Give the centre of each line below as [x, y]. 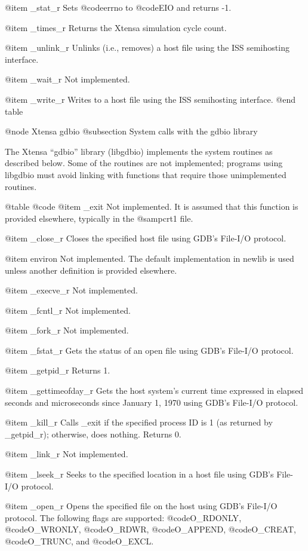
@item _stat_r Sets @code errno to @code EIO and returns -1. [118, 7]
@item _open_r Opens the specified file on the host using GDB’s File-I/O [141, 506]
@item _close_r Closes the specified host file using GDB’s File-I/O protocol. [146, 238]
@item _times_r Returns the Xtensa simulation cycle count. [116, 27]
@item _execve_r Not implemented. [71, 290]
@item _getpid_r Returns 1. [58, 370]
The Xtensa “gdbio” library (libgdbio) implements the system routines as [139, 151]
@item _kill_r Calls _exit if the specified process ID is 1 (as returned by [139, 422]
